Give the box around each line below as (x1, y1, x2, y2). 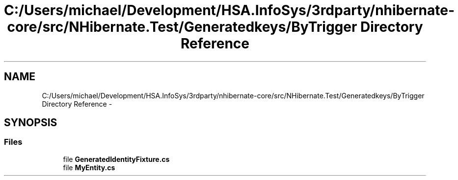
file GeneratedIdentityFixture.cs (63, 155, 170, 163)
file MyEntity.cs (63, 163, 115, 172)
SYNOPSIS (4, 116, 57, 129)
